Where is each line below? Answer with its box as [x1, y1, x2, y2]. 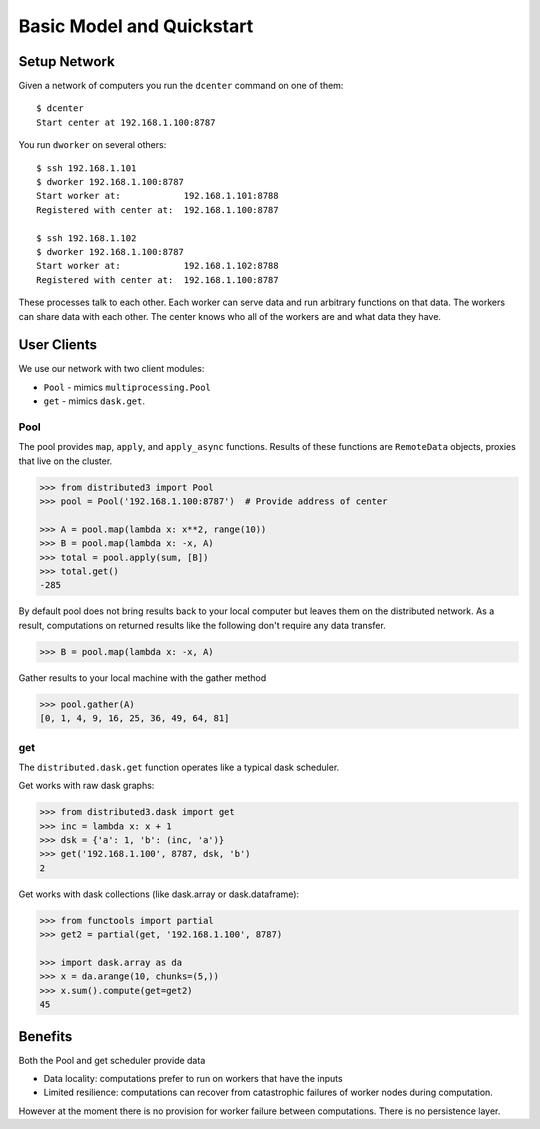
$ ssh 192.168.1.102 [36, 232, 137, 244]
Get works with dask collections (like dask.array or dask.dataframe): [18, 888, 300, 900]
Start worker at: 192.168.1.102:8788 [36, 260, 279, 272]
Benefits [18, 1028, 73, 1045]
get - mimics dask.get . [43, 395, 145, 407]
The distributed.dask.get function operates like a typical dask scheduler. [18, 761, 340, 773]
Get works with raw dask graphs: [18, 780, 155, 792]
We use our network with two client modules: [18, 363, 205, 375]
